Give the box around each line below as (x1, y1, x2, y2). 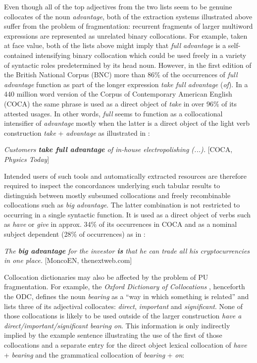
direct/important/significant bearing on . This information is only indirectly (4, 320, 230, 330)
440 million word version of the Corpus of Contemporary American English (4, 89, 232, 99)
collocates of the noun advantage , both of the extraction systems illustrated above (4, 11, 253, 21)
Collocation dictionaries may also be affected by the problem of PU (4, 271, 208, 282)
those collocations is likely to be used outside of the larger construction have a (4, 311, 242, 321)
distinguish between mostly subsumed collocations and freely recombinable (4, 190, 231, 200)
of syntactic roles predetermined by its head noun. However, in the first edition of (4, 59, 252, 70)
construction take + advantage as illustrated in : (4, 127, 150, 138)
